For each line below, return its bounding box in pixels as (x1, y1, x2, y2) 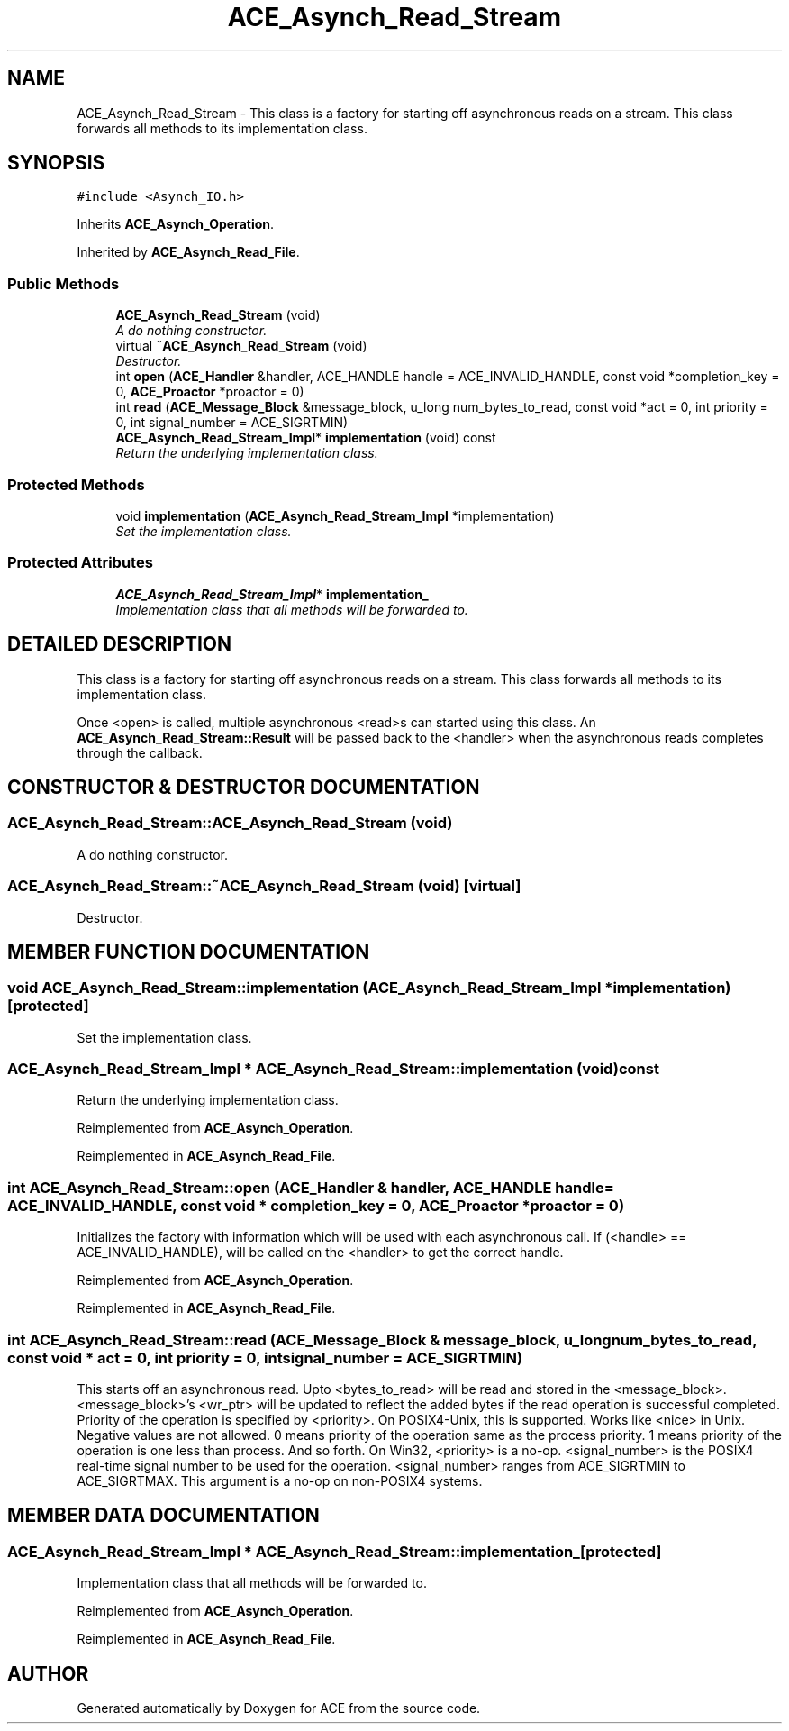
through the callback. (77, 744, 203, 761)
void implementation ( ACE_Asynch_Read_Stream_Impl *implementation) (115, 507, 555, 524)
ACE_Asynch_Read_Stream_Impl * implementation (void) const (115, 430, 496, 446)
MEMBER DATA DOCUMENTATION (7, 1504, 320, 1527)
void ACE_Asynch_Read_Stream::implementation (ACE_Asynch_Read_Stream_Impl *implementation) (7, 979, 731, 998)
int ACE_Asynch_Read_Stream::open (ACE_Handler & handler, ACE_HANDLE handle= (7, 1178, 614, 1197)
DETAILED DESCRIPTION (7, 633, 232, 656)
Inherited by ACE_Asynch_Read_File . (77, 244, 300, 260)
